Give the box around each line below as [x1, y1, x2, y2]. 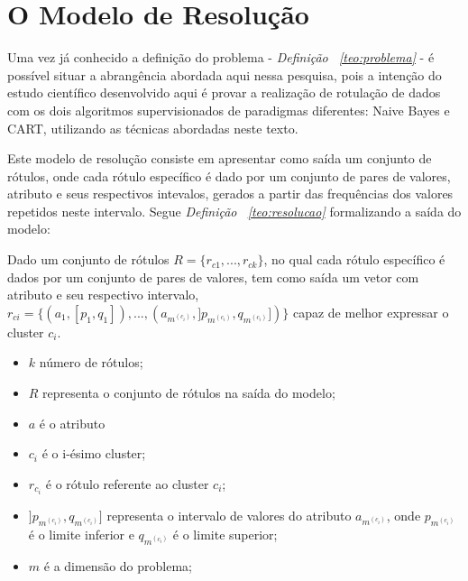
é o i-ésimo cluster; [41, 444, 146, 463]
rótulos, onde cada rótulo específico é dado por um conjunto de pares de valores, [7, 166, 451, 185]
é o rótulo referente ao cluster [45, 474, 209, 493]
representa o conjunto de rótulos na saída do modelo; [42, 383, 335, 402]
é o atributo [39, 413, 106, 432]
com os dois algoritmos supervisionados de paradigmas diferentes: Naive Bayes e [7, 100, 450, 119]
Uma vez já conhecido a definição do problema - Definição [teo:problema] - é [7, 48, 435, 67]
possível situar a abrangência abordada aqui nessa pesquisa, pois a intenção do [7, 65, 442, 84]
